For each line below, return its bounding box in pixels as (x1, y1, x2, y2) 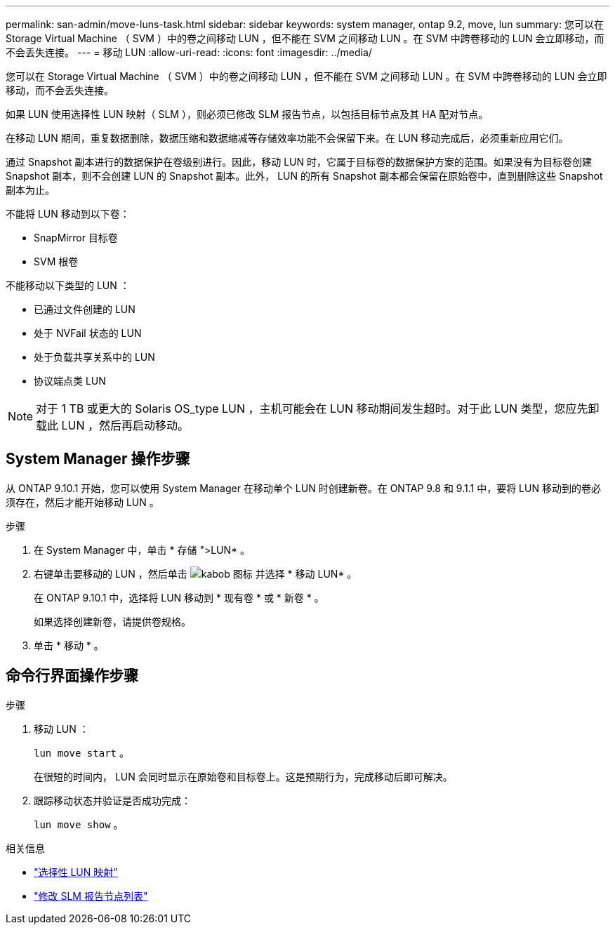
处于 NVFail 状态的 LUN (34, 327, 142, 339)
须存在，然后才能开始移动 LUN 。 (6, 496, 159, 508)
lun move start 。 (34, 746, 129, 759)
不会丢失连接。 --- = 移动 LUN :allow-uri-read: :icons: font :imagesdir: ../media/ (6, 46, 372, 58)
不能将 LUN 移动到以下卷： (6, 208, 130, 220)
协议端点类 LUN (34, 375, 106, 387)
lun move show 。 (34, 818, 124, 830)
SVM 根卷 (34, 255, 79, 267)
